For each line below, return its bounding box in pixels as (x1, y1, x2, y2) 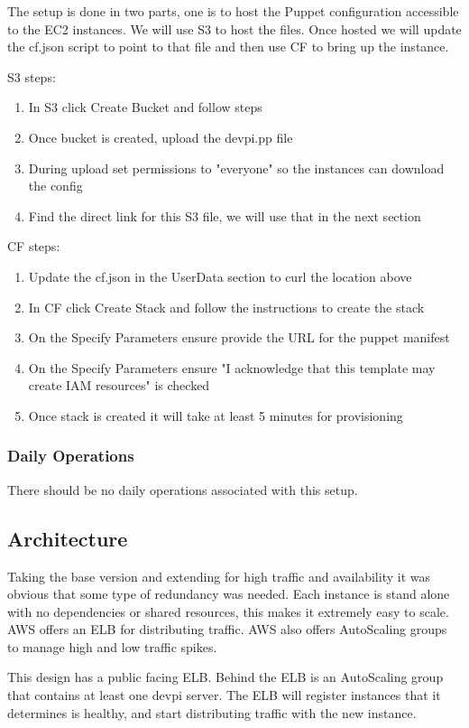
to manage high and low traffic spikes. (7, 637, 217, 656)
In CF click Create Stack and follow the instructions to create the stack (28, 297, 425, 316)
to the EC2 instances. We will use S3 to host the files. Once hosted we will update (7, 19, 462, 38)
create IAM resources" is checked (28, 376, 210, 395)
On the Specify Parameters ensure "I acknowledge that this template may (28, 358, 436, 377)
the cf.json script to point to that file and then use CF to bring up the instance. (7, 37, 449, 56)
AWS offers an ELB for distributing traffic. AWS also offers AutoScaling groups (7, 620, 447, 639)
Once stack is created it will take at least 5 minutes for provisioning (28, 406, 403, 425)
